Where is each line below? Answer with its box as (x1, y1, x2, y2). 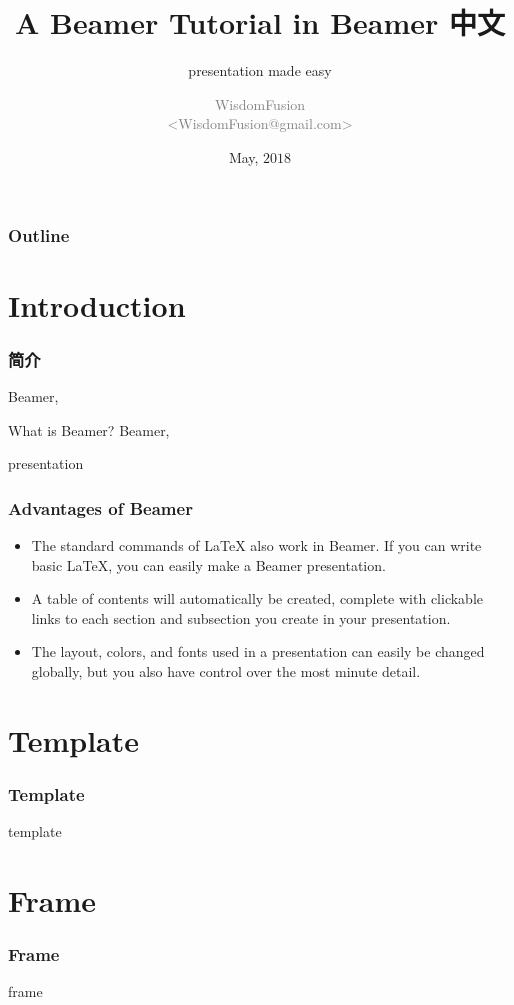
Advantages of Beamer (8, 495, 193, 520)
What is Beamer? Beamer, (8, 419, 170, 440)
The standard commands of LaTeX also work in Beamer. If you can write (31, 535, 482, 556)
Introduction (8, 284, 186, 325)
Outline (8, 222, 70, 247)
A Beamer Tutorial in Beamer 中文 (14, 2, 506, 43)
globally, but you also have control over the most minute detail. (31, 660, 421, 681)
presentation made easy (188, 60, 332, 81)
